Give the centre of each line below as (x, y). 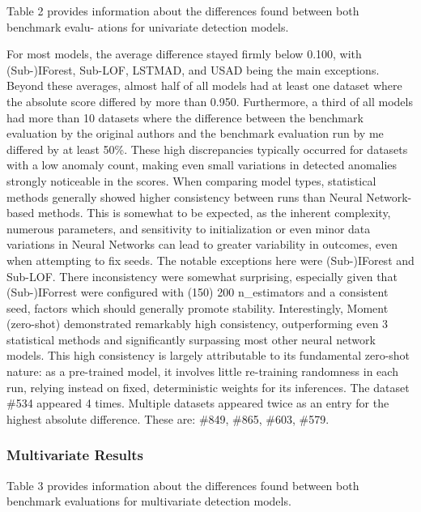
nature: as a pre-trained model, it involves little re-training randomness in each (202, 371)
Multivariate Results (75, 455)
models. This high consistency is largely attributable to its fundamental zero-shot (208, 355)
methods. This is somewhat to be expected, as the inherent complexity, (214, 213)
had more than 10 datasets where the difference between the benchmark (185, 117)
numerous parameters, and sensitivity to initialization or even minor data (189, 228)
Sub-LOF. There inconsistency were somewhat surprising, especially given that (202, 276)
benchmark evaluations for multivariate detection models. (149, 501)
